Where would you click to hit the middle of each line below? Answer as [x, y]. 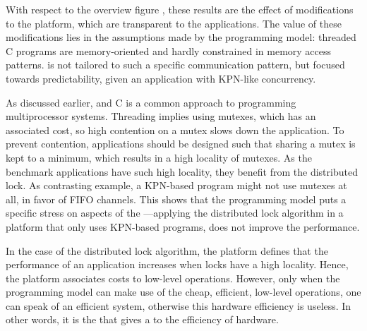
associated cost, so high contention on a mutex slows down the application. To [175, 130]
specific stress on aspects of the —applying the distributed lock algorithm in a [175, 213]
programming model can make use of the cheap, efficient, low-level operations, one [183, 292]
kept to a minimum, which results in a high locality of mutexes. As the [159, 157]
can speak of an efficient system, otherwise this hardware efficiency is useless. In [179, 305]
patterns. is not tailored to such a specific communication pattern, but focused [175, 65]
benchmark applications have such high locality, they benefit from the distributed [182, 171]
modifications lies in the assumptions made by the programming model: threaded [181, 37]
